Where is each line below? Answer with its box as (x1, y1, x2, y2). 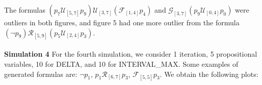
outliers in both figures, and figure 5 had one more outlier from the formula (4, 17, 240, 27)
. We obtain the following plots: (160, 68, 258, 79)
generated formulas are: (4, 68, 77, 79)
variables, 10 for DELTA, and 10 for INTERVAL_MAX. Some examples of (4, 58, 239, 69)
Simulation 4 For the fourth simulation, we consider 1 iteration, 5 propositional (4, 49, 257, 59)
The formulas (4, 5, 46, 15)
